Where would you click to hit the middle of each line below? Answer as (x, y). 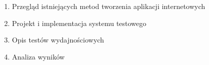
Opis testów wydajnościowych (58, 40)
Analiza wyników (38, 56)
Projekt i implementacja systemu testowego (79, 23)
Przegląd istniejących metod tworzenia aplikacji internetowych (109, 6)
